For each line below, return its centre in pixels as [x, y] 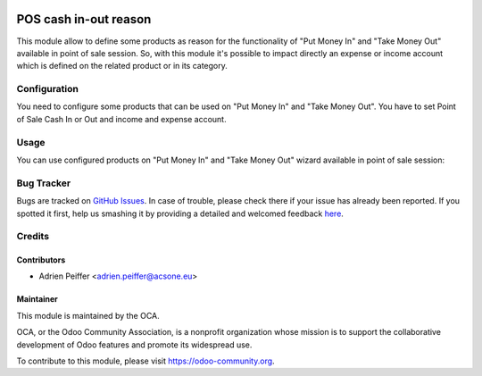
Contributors [41, 260]
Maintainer [37, 299]
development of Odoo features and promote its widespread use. [134, 345]
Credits [33, 237]
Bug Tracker [44, 183]
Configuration [48, 89]
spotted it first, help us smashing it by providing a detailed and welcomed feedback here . [180, 213]
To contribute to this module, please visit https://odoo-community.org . [146, 361]
